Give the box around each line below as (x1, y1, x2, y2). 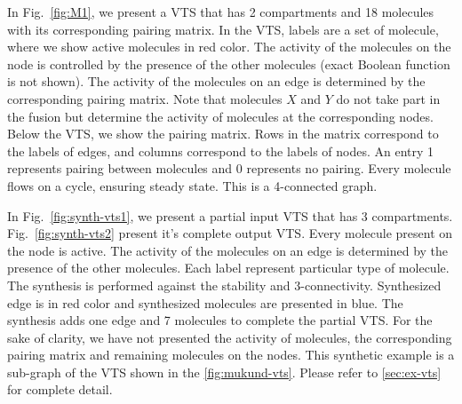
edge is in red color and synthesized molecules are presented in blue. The (7, 293, 403, 312)
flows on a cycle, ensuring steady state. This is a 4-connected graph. (7, 176, 378, 194)
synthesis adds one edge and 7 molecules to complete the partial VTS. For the (7, 311, 433, 329)
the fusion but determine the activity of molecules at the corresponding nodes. (7, 107, 434, 125)
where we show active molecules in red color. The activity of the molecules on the (7, 37, 451, 56)
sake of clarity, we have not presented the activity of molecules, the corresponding (7, 328, 452, 346)
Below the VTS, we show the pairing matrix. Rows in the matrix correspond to (7, 124, 439, 143)
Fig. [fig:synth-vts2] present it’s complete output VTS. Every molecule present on (7, 224, 453, 242)
